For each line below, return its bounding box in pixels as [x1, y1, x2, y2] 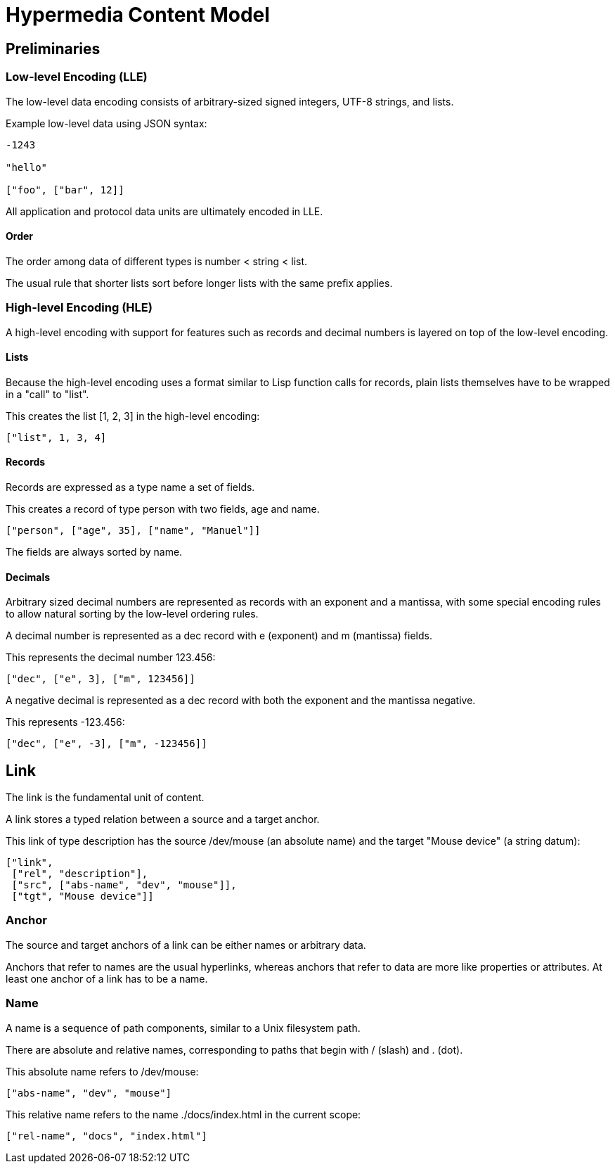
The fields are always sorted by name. [6, 545, 183, 558]
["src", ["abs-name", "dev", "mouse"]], [11, 879, 237, 891]
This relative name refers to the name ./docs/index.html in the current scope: [6, 1108, 361, 1120]
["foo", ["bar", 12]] [6, 184, 124, 196]
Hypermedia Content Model [6, 3, 270, 27]
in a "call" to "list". [6, 388, 89, 400]
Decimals [6, 570, 51, 583]
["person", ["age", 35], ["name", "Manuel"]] [6, 524, 261, 536]
